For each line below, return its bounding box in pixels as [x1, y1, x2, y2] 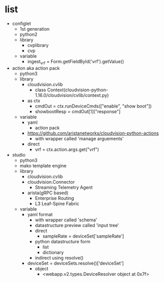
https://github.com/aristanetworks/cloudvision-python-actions [27, 130, 159, 136]
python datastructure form [35, 238, 91, 244]
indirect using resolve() [35, 254, 84, 261]
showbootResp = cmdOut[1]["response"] [35, 108, 121, 114]
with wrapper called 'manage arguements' [35, 135, 124, 141]
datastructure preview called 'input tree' [35, 222, 119, 228]
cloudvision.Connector [27, 178, 75, 185]
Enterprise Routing [35, 195, 74, 201]
